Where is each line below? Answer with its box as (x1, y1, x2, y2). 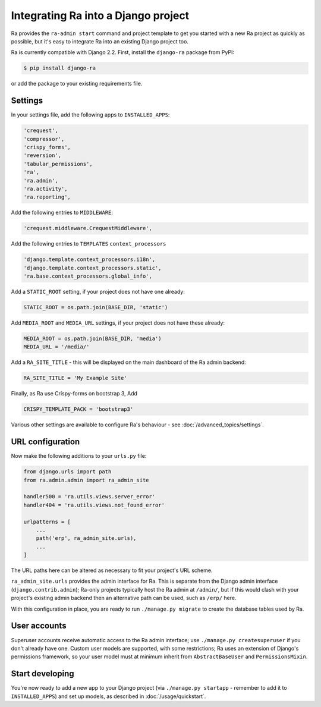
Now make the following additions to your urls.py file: (11, 453, 147, 460)
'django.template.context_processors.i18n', (23, 256, 156, 263)
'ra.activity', (23, 185, 68, 192)
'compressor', (23, 136, 65, 142)
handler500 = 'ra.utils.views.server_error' (23, 494, 156, 500)
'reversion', (23, 152, 62, 159)
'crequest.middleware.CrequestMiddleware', (23, 225, 153, 232)
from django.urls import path (23, 469, 112, 475)
